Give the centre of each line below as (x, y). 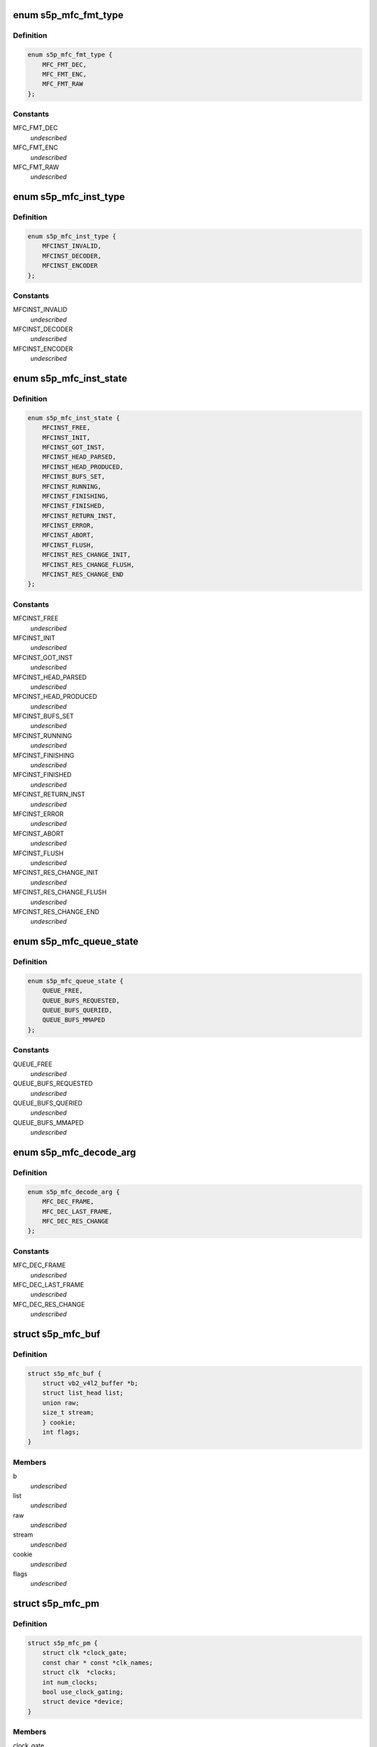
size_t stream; (68, 1413)
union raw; (61, 1402)
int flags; (61, 1432)
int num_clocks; (70, 1682)
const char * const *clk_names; (98, 1662)
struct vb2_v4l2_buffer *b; (90, 1383)
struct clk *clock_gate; (85, 1653)
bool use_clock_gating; (83, 1692)
